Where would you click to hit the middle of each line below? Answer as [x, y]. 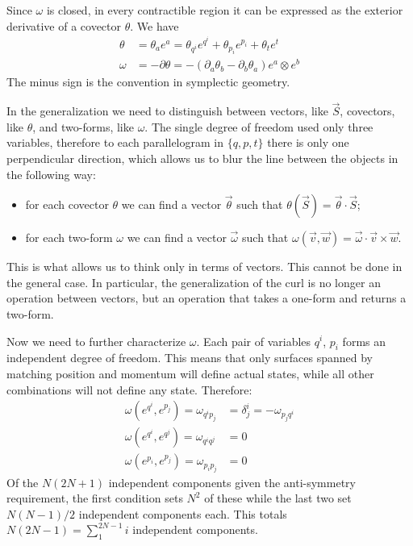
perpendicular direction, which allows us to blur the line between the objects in [202, 158]
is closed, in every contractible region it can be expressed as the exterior [225, 10]
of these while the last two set [278, 498]
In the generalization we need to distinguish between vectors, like [167, 111]
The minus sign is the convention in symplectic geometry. [148, 82]
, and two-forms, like [83, 126]
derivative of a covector [64, 25]
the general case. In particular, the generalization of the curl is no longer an [194, 282]
